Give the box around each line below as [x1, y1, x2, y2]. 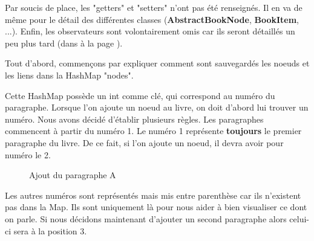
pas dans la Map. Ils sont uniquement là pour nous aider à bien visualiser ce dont [5, 201, 307, 213]
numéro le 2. [5, 148, 51, 161]
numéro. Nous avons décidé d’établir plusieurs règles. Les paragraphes [5, 112, 264, 125]
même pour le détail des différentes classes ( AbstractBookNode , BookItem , [5, 13, 299, 25]
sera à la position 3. [13, 224, 87, 237]
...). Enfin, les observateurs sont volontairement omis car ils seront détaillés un [5, 25, 295, 37]
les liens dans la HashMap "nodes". [5, 68, 134, 81]
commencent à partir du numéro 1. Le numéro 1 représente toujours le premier [5, 124, 302, 137]
